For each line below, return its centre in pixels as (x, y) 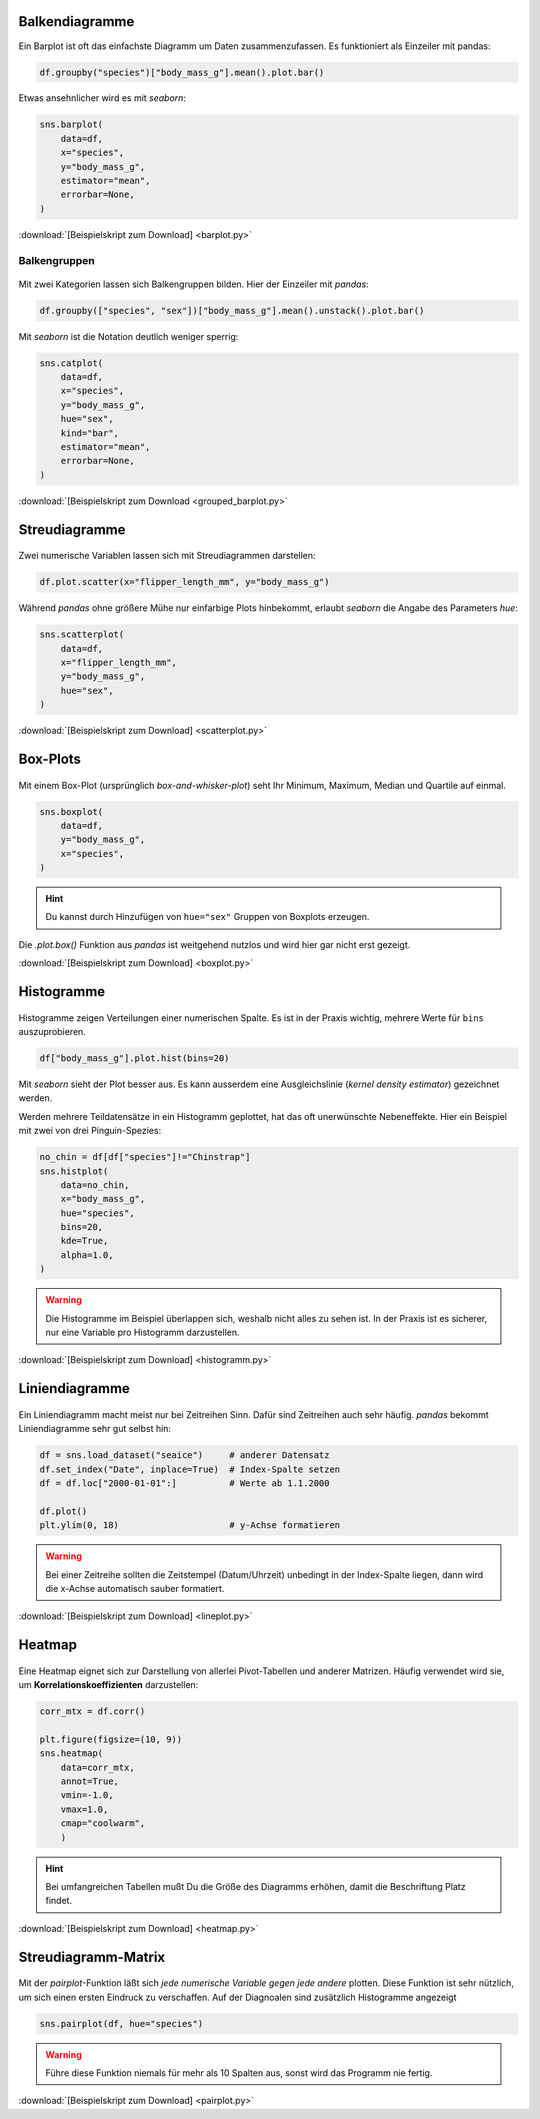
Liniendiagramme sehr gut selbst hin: (95, 1429)
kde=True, (84, 1241)
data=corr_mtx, (97, 1767)
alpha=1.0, (87, 1254)
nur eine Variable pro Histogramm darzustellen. (142, 1332)
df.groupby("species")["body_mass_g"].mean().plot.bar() (182, 72)
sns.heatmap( (71, 1753)
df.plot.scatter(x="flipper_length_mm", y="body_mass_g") (184, 582)
